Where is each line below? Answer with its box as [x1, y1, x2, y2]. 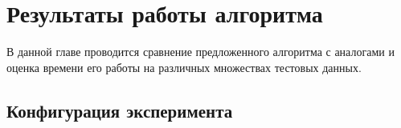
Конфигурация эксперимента [6, 98, 233, 122]
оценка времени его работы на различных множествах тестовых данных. [6, 58, 362, 75]
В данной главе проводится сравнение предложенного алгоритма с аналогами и [6, 43, 395, 60]
